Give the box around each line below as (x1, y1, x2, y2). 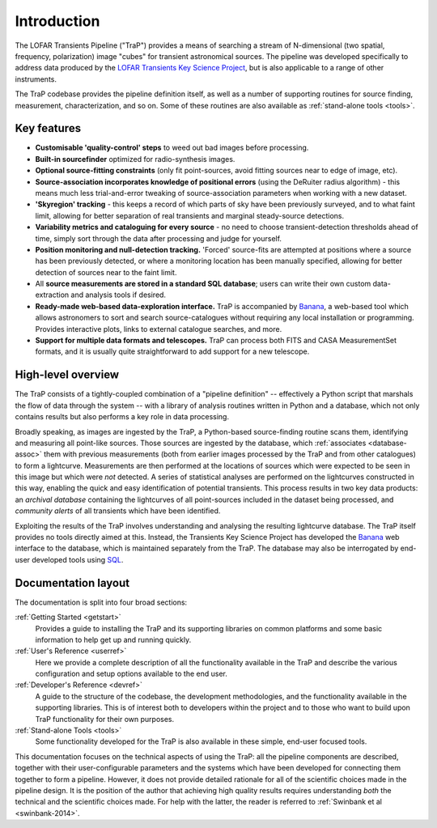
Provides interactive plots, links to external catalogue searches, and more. (35, 324, 282, 333)
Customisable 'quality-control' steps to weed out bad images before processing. (35, 142, 309, 153)
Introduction (15, 12, 100, 30)
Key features (15, 121, 81, 135)
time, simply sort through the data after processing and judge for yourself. (35, 233, 282, 243)
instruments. (15, 74, 57, 84)
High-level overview (15, 368, 120, 382)
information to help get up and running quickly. (35, 635, 192, 644)
